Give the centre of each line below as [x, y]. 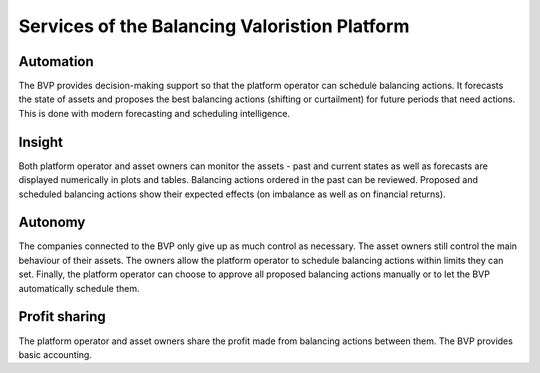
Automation [56, 61]
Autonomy [52, 222]
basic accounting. [55, 354]
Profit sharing [62, 316]
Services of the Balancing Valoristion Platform [214, 26]
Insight [41, 141]
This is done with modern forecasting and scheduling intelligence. [154, 113]
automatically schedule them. [79, 288]
